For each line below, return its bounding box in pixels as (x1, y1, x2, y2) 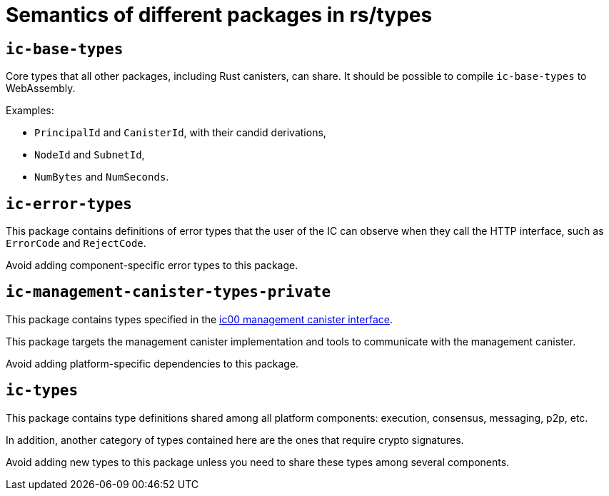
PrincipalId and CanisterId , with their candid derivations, (34, 126, 326, 139)
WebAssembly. (6, 82, 76, 95)
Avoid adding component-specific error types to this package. (6, 259, 298, 272)
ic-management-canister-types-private (6, 283, 331, 301)
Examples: (6, 104, 54, 117)
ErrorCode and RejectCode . (6, 237, 146, 250)
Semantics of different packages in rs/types (6, 3, 433, 27)
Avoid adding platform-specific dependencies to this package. (6, 357, 299, 370)
